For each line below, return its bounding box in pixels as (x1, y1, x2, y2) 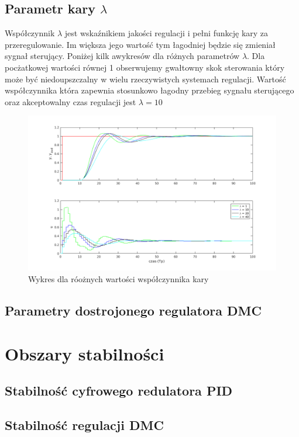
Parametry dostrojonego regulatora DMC (5, 301, 262, 319)
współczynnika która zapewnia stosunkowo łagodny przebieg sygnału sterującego (5, 84, 294, 96)
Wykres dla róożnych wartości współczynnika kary (28, 272, 209, 285)
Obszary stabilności (5, 341, 164, 365)
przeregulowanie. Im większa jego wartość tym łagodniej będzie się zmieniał (5, 38, 276, 50)
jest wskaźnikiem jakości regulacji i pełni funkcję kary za (64, 27, 269, 39)
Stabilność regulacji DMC (5, 415, 164, 433)
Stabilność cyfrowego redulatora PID (5, 381, 233, 400)
